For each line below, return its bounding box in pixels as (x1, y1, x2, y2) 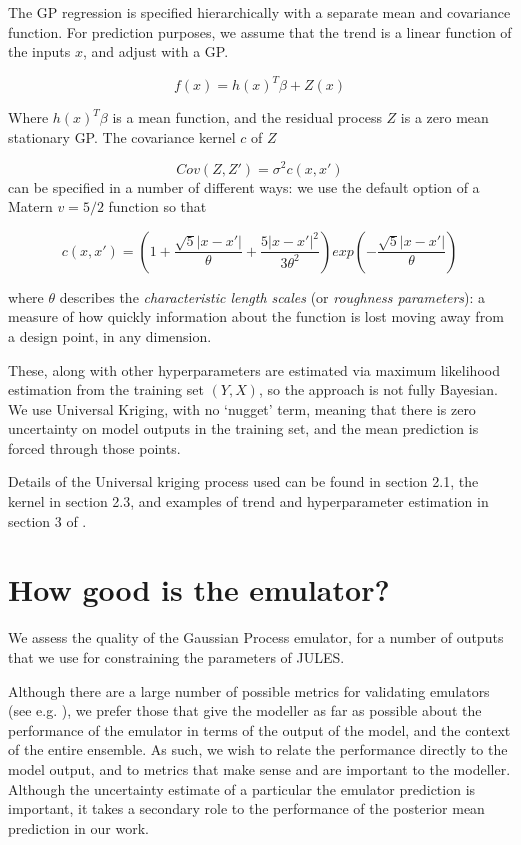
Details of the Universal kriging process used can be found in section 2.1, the (8, 471, 479, 492)
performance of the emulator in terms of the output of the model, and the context (8, 719, 511, 740)
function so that (108, 196, 207, 217)
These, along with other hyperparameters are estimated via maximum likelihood (8, 359, 500, 380)
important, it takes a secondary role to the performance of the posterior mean (8, 798, 485, 819)
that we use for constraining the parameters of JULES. (8, 646, 345, 667)
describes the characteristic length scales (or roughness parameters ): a (59, 286, 486, 307)
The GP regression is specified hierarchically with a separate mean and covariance (8, 2, 511, 22)
